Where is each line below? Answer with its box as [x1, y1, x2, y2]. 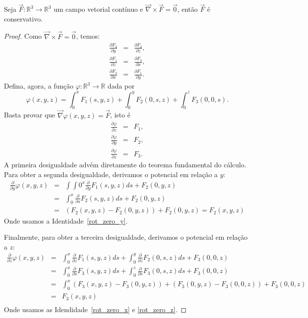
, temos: [76, 31, 100, 41]
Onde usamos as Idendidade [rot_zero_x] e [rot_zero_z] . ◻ [4, 304, 187, 315]
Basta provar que [4, 110, 55, 120]
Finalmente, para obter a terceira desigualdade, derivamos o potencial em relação [4, 232, 248, 242]
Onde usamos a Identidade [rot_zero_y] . [4, 215, 128, 226]
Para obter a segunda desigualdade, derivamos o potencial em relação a [4, 169, 218, 179]
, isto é [110, 110, 131, 120]
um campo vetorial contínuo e [53, 4, 143, 14]
